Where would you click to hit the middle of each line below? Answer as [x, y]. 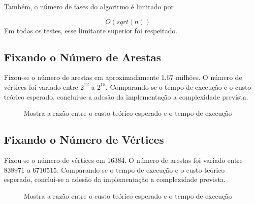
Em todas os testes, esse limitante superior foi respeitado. [91, 30]
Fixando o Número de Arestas [83, 57]
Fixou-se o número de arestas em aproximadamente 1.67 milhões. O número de [123, 77]
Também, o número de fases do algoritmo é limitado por [89, 6]
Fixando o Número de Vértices [84, 140]
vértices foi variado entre [41, 87]
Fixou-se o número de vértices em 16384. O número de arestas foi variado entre [123, 160]
